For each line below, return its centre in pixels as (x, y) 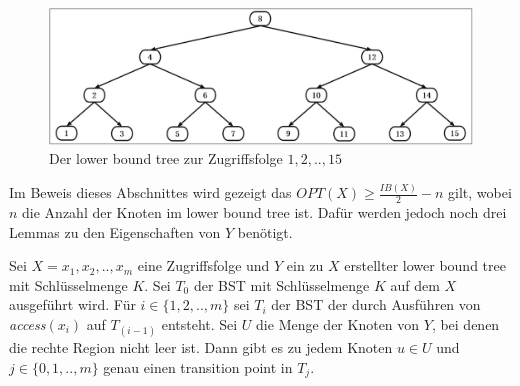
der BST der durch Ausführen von (376, 304)
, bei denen (465, 323)
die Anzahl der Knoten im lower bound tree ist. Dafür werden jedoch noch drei (264, 211)
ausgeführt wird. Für (72, 304)
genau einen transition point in (198, 366)
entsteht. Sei (199, 323)
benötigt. (265, 231)
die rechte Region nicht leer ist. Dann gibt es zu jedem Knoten (201, 347)
